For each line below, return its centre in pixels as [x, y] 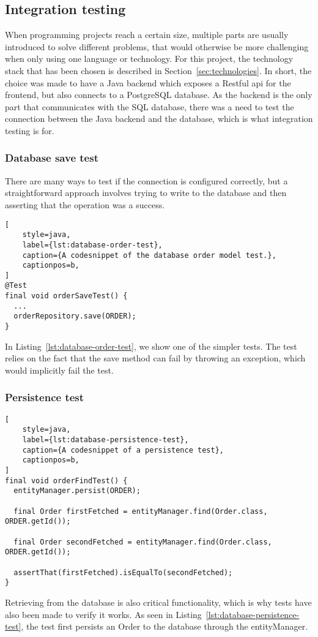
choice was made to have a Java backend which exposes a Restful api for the [148, 82]
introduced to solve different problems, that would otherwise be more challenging [157, 46]
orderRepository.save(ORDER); [75, 316]
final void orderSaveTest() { [66, 296]
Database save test [52, 158]
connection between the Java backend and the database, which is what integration [159, 119]
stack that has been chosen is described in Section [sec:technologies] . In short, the [158, 70]
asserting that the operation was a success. [85, 204]
